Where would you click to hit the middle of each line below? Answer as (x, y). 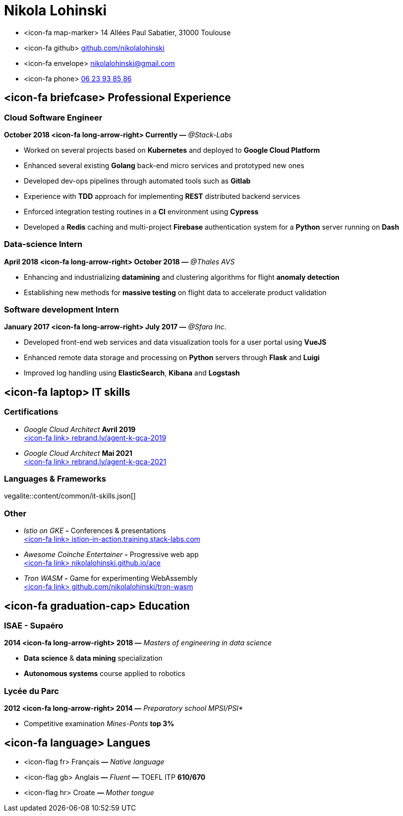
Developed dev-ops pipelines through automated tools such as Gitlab (137, 181)
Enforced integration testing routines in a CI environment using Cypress (141, 211)
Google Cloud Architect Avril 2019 (80, 429)
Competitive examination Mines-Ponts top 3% (99, 724)
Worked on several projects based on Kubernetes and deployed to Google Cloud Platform (172, 150)
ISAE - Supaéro (34, 626)
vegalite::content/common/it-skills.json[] (70, 496)
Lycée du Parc (31, 691)
